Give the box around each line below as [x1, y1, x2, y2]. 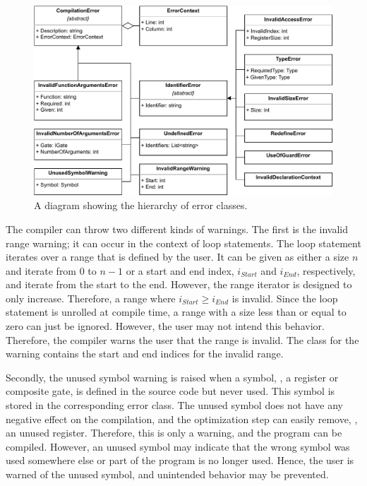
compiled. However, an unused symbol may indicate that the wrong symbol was [6, 439, 350, 454]
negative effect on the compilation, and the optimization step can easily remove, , [6, 411, 358, 426]
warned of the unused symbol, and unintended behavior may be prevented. [6, 467, 329, 481]
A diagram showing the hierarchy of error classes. [34, 198, 248, 213]
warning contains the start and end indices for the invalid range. [6, 346, 284, 361]
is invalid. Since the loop [231, 290, 338, 305]
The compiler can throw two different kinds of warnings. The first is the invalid [6, 221, 349, 236]
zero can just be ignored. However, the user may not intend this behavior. [6, 319, 325, 333]
